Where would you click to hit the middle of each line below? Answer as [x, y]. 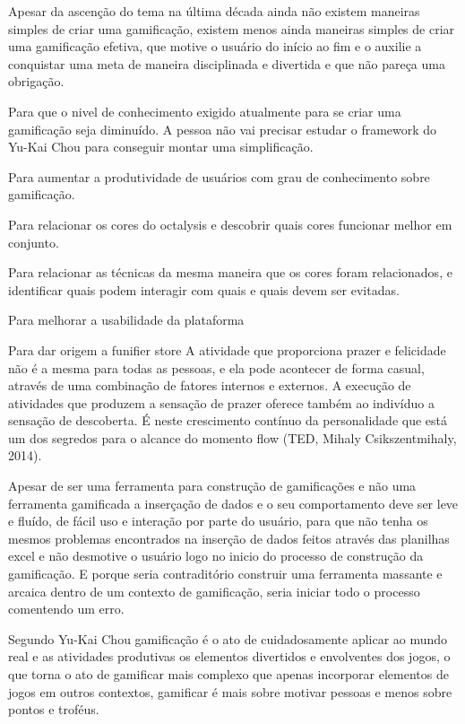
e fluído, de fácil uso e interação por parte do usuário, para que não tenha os [218, 521]
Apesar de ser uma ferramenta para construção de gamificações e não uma [212, 486]
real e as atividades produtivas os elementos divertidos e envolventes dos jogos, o [229, 656]
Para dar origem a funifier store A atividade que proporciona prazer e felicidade [227, 349]
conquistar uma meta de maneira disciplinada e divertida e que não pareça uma [227, 63]
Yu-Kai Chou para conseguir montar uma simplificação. [161, 147]
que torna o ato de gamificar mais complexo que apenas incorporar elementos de [228, 674]
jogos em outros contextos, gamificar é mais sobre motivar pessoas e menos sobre [230, 691]
